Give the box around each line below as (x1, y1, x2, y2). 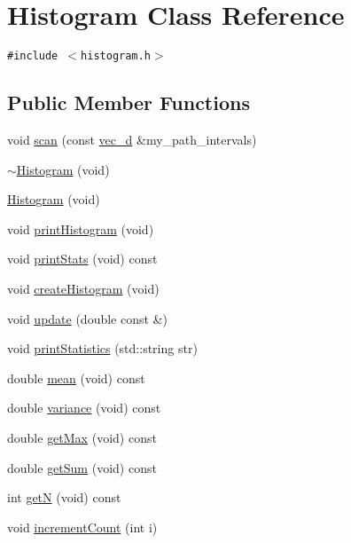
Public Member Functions (7, 89, 250, 116)
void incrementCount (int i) (7, 517, 158, 536)
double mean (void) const (7, 368, 145, 387)
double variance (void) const (7, 398, 161, 417)
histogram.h (81, 50, 151, 63)
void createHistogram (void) (7, 279, 160, 297)
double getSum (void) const (7, 458, 157, 476)
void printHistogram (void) (7, 219, 154, 238)
